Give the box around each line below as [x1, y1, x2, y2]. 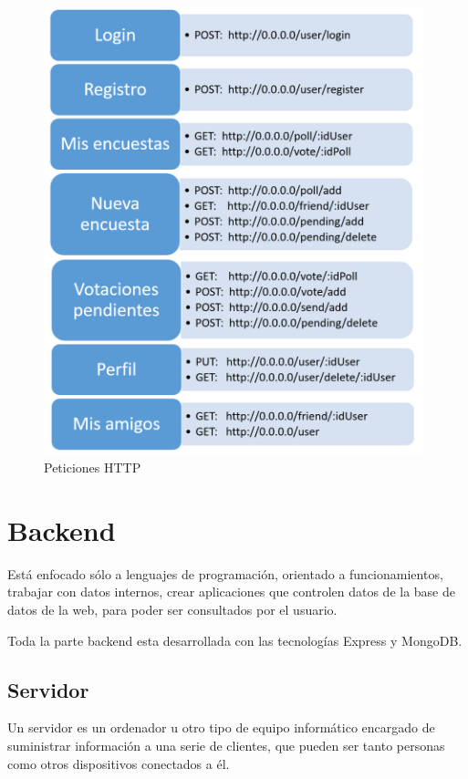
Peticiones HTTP [44, 458, 141, 477]
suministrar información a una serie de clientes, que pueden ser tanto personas [7, 735, 445, 754]
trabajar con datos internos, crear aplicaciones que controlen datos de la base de [7, 582, 455, 601]
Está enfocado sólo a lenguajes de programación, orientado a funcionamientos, [7, 564, 443, 583]
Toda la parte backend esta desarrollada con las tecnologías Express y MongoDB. [7, 630, 463, 649]
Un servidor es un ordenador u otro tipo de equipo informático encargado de [7, 718, 435, 737]
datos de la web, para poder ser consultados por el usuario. [7, 599, 338, 618]
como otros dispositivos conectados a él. [7, 753, 230, 773]
